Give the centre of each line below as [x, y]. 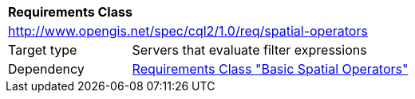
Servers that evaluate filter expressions [249, 50]
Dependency [46, 69]
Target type [43, 50]
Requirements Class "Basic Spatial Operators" [270, 69]
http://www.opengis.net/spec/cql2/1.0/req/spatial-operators [188, 31]
